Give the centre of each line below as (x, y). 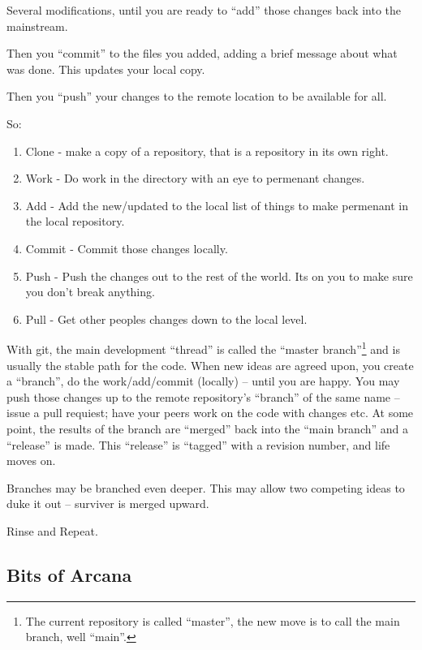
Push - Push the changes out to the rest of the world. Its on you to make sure (219, 275)
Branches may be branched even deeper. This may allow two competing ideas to (206, 487)
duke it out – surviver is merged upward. (108, 504)
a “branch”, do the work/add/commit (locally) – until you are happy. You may (203, 381)
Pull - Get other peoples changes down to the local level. (166, 319)
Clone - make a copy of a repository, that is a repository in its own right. (207, 151)
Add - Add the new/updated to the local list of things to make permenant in (217, 205)
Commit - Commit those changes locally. (127, 248)
